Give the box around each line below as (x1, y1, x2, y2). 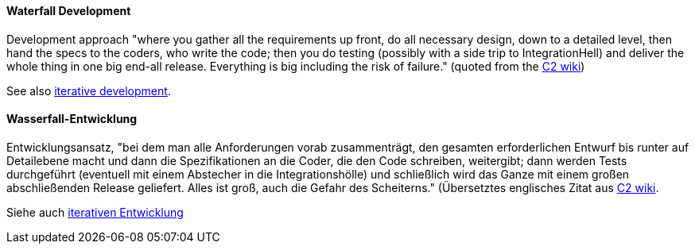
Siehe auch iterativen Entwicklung (6, 205, 184, 219)
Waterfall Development (6, 4, 131, 17)
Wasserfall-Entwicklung (6, 112, 138, 126)
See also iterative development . (6, 83, 171, 98)
